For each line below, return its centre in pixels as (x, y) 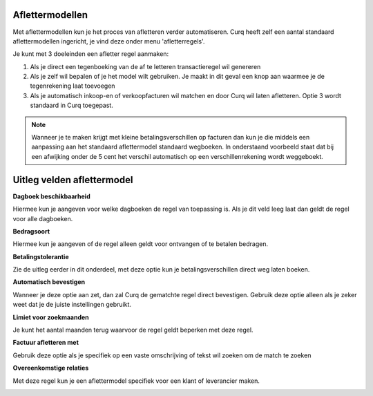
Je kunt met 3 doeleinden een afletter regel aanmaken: (91, 54)
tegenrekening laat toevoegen (73, 86)
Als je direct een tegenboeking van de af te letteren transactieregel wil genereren (145, 66)
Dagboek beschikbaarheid (51, 196)
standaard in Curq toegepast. (71, 105)
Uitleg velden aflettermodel (73, 180)
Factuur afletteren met (46, 343)
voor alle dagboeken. (43, 218)
